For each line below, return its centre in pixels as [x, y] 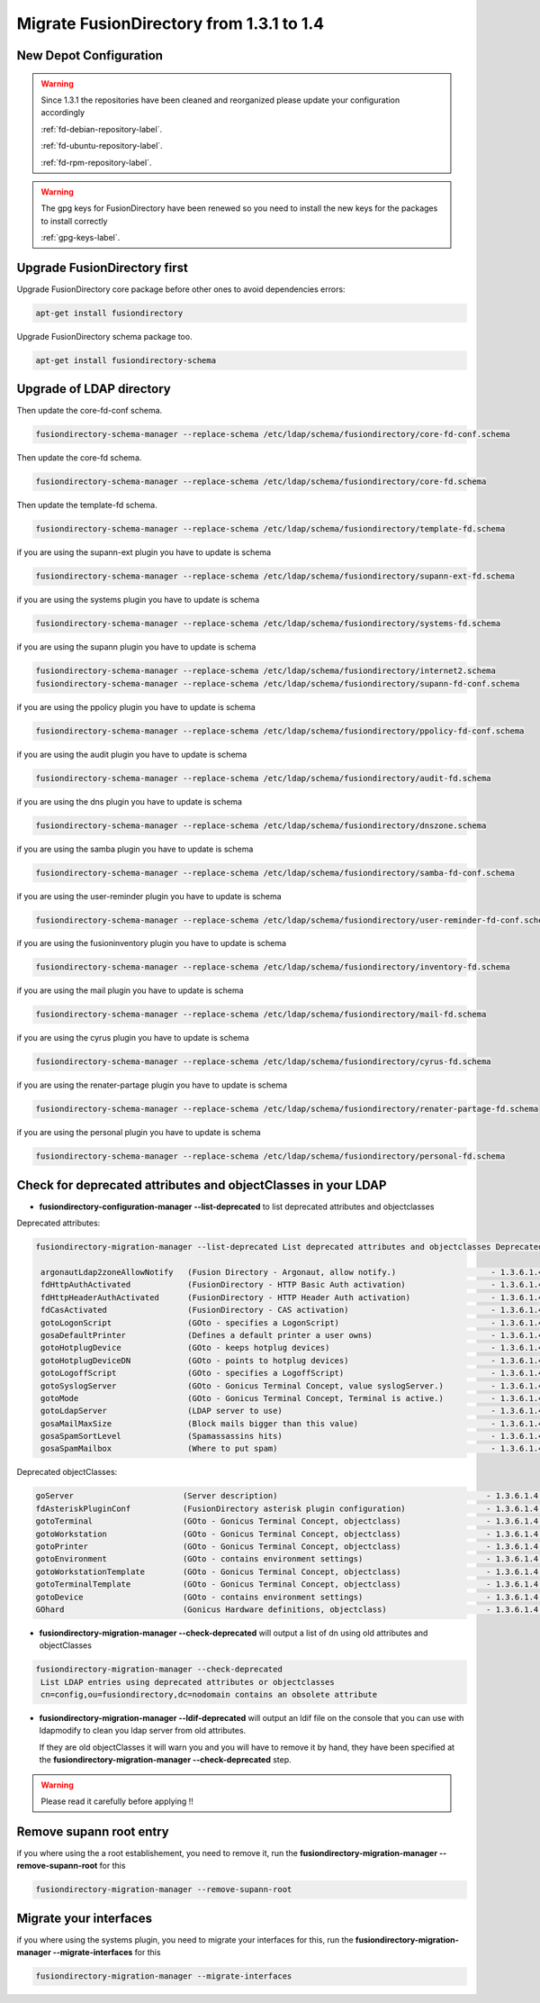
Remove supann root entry [93, 1831]
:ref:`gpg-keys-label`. [81, 238]
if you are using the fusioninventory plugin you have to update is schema [152, 943]
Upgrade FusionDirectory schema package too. [104, 336]
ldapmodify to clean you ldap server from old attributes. [143, 1731]
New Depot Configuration [90, 55]
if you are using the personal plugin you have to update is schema [139, 1133]
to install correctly [74, 221]
